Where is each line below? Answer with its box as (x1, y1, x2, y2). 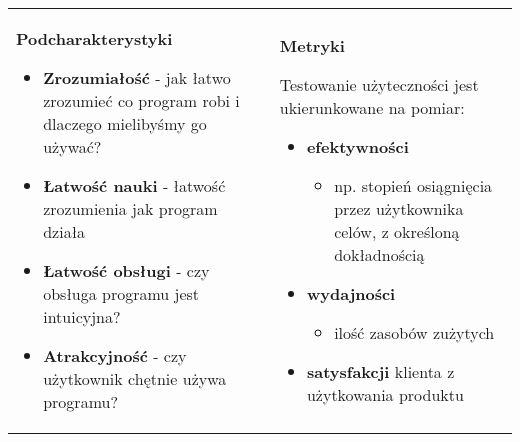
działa (43, 220, 86, 243)
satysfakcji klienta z (306, 360, 455, 383)
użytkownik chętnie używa (43, 367, 227, 390)
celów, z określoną (334, 220, 460, 243)
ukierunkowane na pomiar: (279, 96, 465, 119)
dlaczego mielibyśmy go (43, 112, 207, 135)
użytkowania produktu (306, 383, 464, 406)
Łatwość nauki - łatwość (43, 174, 226, 197)
